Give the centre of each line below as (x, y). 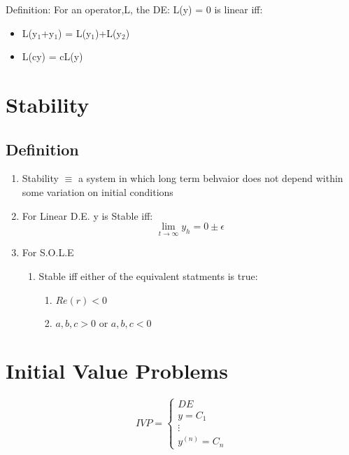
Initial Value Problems (117, 371)
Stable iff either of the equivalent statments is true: (148, 275)
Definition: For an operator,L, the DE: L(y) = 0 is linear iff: (134, 9)
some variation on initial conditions (98, 191)
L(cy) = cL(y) (52, 56)
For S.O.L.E (48, 252)
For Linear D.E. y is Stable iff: (87, 215)
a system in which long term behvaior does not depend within (211, 178)
